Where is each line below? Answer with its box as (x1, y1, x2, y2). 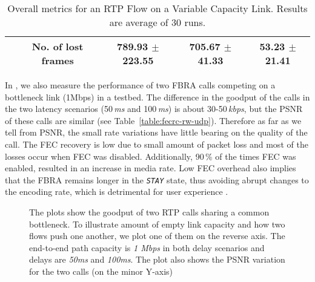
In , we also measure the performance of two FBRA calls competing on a (5, 79, 276, 91)
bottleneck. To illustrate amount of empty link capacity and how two (29, 217, 285, 230)
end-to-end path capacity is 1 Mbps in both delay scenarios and (29, 241, 265, 254)
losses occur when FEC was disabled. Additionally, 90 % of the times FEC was (5, 149, 296, 162)
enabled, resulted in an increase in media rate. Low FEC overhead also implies (5, 162, 296, 174)
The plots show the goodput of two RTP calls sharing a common (29, 206, 270, 218)
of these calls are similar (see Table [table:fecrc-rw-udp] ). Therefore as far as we (5, 114, 302, 126)
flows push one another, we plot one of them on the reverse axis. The (29, 229, 285, 242)
